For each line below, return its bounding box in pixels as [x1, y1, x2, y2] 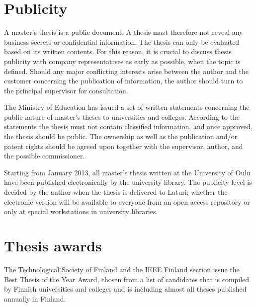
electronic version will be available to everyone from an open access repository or [4, 196, 250, 207]
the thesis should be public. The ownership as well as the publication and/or [4, 131, 238, 142]
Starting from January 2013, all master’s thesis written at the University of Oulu [4, 167, 251, 177]
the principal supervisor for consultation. [4, 85, 128, 95]
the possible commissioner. [4, 151, 85, 161]
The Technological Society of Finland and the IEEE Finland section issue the [4, 264, 240, 274]
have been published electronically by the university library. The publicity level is [4, 177, 252, 187]
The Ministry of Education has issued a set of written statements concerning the [4, 102, 250, 112]
